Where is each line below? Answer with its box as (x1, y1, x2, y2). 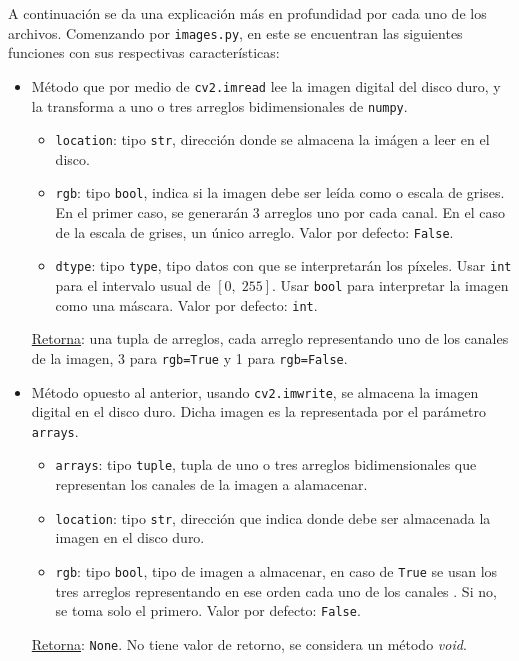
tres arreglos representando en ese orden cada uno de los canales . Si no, (55, 580, 497, 601)
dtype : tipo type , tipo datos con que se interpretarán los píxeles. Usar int (55, 255, 512, 276)
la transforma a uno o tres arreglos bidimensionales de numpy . (31, 95, 408, 116)
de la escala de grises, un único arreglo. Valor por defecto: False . (55, 221, 454, 242)
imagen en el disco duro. (55, 527, 205, 548)
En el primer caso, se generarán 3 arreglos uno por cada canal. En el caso (55, 202, 505, 223)
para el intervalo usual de (55, 274, 211, 295)
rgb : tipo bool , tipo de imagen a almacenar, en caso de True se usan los (55, 560, 498, 581)
